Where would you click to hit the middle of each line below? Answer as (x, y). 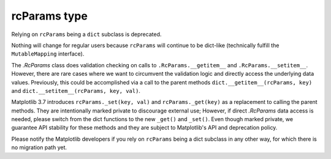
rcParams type (50, 16)
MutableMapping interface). (48, 54)
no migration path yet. (39, 147)
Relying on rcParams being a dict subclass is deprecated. (86, 34)
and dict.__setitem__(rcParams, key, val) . (76, 91)
